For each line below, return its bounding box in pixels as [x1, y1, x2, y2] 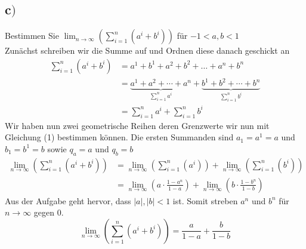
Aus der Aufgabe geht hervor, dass [5, 194, 131, 207]
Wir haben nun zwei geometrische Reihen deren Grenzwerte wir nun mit [5, 119, 270, 131]
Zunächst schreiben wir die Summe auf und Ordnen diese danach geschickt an [5, 44, 290, 57]
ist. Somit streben [172, 194, 238, 207]
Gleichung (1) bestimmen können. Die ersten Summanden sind [5, 131, 234, 143]
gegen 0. [33, 206, 64, 219]
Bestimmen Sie [5, 29, 59, 42]
